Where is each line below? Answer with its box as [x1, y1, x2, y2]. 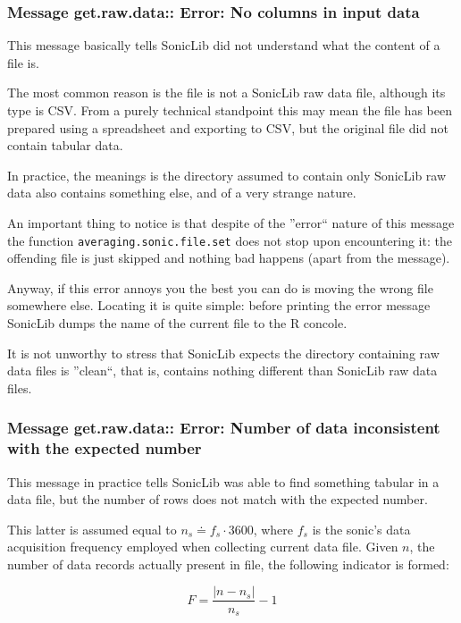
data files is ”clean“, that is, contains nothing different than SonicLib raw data [7, 361, 438, 380]
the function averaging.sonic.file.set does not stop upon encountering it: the [7, 231, 452, 249]
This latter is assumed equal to [7, 519, 177, 538]
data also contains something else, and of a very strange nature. [7, 183, 356, 202]
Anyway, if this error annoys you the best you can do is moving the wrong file [7, 278, 433, 297]
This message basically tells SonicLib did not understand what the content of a [7, 36, 440, 55]
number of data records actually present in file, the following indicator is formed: [7, 554, 449, 573]
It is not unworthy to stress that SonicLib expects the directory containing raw [7, 343, 440, 362]
